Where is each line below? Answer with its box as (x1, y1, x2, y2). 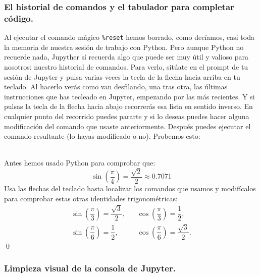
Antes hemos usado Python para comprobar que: (4, 157, 155, 168)
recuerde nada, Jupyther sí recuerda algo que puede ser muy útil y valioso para (4, 51, 249, 62)
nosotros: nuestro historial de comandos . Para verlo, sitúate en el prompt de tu (4, 61, 248, 72)
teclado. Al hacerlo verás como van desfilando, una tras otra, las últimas (4, 81, 228, 92)
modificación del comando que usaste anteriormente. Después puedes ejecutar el (4, 121, 251, 131)
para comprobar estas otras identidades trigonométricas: (4, 193, 178, 203)
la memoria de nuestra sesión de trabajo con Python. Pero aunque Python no (4, 41, 244, 52)
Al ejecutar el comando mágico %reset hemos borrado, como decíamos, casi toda (4, 32, 254, 42)
